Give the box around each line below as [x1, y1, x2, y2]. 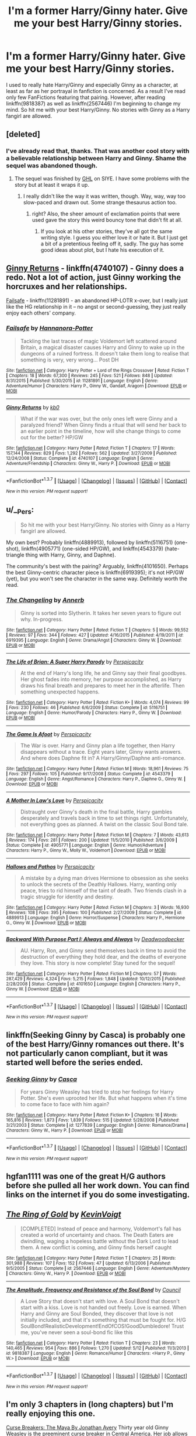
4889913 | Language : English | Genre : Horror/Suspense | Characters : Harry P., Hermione [6, 915, 185, 921]
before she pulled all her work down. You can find [6, 1181, 190, 1191]
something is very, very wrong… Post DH [20, 356, 119, 363]
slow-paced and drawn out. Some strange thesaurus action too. [23, 199, 177, 206]
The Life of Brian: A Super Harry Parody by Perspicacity [6, 658, 144, 665]
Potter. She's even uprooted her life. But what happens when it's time [20, 1095, 187, 1102]
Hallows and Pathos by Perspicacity [6, 863, 95, 870]
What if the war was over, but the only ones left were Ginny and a [20, 415, 178, 422]
